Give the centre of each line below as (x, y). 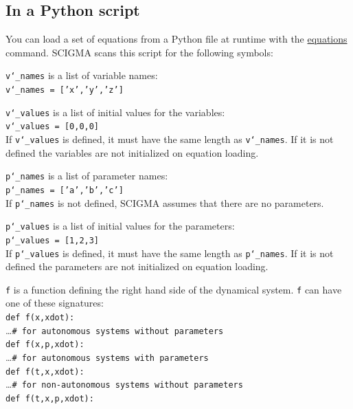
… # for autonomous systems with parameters (107, 357)
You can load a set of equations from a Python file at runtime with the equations (176, 39)
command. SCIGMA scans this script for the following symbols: (139, 52)
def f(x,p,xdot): (45, 345)
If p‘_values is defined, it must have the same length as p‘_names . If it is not (170, 253)
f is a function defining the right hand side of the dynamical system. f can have (174, 289)
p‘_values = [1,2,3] (53, 240)
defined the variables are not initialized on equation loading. (132, 152)
